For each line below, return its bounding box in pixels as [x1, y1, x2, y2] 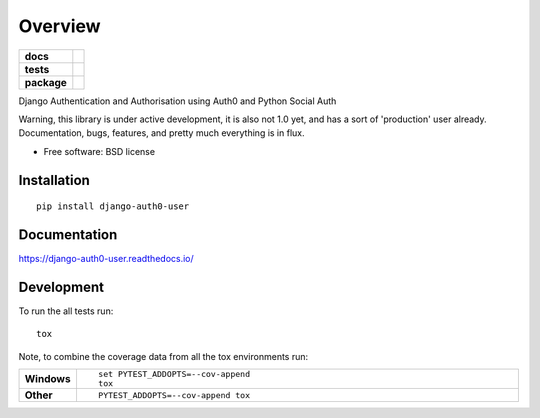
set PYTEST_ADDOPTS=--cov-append [98, 369, 250, 380]
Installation [18, 171, 90, 189]
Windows [24, 372, 71, 386]
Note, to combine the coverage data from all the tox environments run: [18, 350, 309, 362]
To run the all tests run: [18, 305, 114, 317]
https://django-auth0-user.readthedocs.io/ [18, 253, 194, 265]
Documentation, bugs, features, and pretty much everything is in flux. [18, 127, 305, 139]
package [24, 75, 67, 89]
